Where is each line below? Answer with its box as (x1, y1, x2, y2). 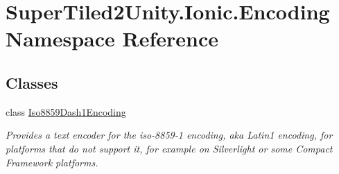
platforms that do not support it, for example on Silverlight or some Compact (6, 141, 333, 155)
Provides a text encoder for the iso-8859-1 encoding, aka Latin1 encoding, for (6, 128, 333, 142)
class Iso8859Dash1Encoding (6, 104, 126, 119)
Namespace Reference (6, 24, 218, 53)
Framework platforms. (6, 155, 98, 169)
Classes (6, 71, 58, 93)
